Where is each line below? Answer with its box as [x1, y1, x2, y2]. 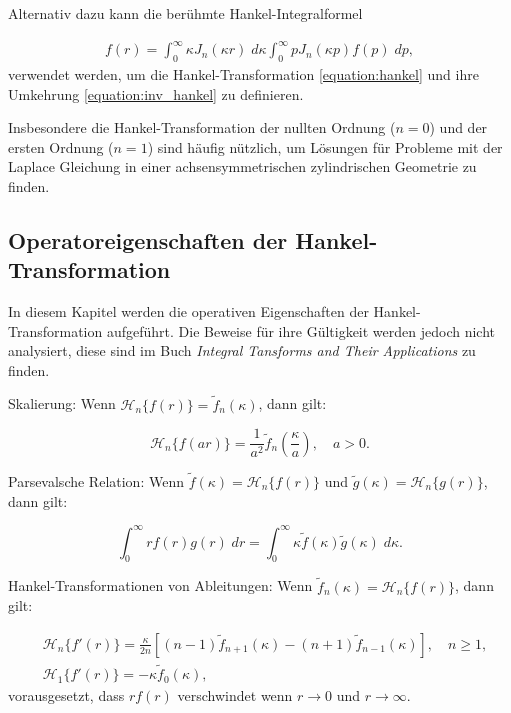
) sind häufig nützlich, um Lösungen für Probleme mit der [147, 136, 503, 157]
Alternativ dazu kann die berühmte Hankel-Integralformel [8, 3, 363, 23]
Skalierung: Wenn [8, 393, 116, 414]
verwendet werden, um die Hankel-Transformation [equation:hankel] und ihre [8, 63, 479, 84]
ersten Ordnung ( [8, 136, 114, 157]
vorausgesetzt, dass [8, 685, 125, 706]
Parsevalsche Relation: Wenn [8, 470, 184, 491]
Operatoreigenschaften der [8, 224, 288, 255]
